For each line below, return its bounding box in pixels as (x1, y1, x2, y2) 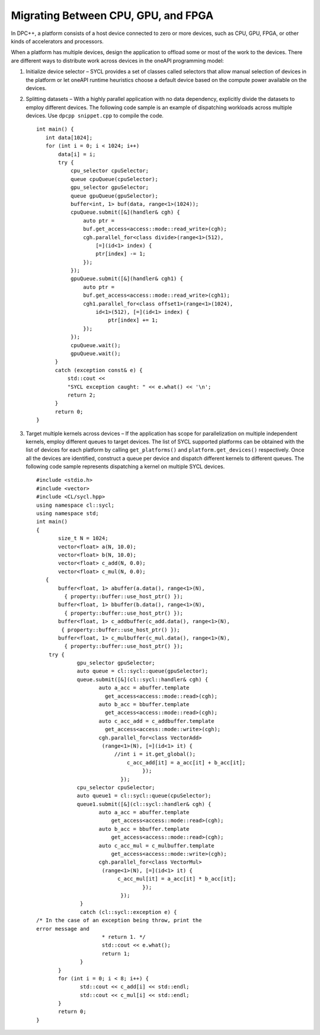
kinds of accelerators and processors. (11, 37, 104, 45)
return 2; (67, 392, 96, 398)
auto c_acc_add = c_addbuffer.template (98, 717, 215, 724)
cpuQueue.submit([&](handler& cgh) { (70, 209, 180, 216)
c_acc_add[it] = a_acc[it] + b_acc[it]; (126, 759, 246, 766)
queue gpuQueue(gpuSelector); (70, 192, 158, 199)
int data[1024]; (45, 134, 93, 141)
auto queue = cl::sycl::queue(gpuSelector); (76, 668, 209, 675)
